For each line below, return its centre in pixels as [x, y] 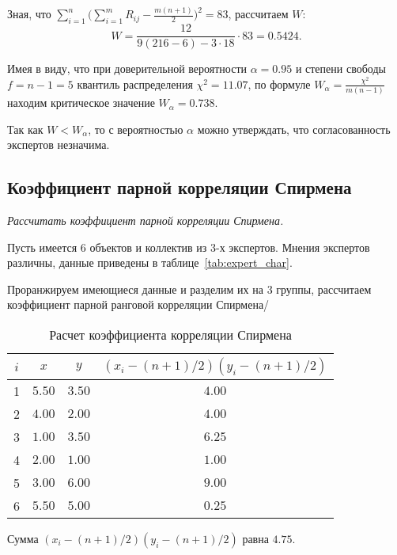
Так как [25, 129]
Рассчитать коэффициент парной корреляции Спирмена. [146, 220]
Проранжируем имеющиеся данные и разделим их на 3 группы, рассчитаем [189, 289]
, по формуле [279, 84]
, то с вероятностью [136, 129]
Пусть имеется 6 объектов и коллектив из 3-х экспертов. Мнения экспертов [189, 247]
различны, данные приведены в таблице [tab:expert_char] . [150, 262]
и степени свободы [340, 68]
